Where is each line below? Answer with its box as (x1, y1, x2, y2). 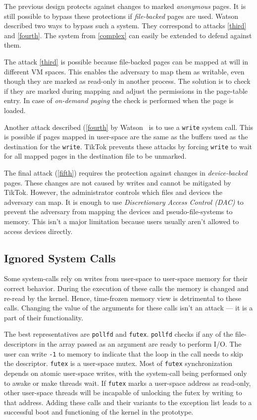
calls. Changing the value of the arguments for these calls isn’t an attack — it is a (4, 302, 253, 313)
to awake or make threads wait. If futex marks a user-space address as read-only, (4, 377, 251, 388)
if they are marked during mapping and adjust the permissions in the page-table (4, 85, 248, 96)
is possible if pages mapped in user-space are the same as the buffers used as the (4, 131, 248, 142)
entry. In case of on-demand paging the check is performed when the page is (4, 95, 234, 106)
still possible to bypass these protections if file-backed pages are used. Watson (4, 10, 239, 21)
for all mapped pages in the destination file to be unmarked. (4, 151, 187, 161)
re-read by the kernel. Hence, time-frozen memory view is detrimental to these (4, 293, 242, 303)
